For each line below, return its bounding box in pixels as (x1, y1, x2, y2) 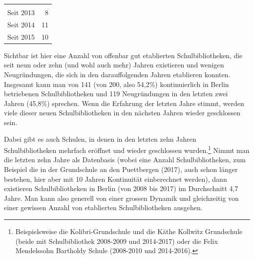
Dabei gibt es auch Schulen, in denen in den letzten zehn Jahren (4, 133, 196, 144)
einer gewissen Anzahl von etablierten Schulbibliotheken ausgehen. (4, 202, 203, 213)
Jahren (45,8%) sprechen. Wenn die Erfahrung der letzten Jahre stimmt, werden (4, 98, 244, 108)
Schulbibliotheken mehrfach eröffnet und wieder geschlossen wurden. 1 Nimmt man (4, 144, 250, 155)
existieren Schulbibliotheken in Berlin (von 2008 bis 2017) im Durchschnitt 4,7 (4, 183, 238, 194)
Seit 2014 (7, 19, 35, 29)
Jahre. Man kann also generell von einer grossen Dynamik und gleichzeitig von (4, 193, 239, 203)
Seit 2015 (7, 31, 35, 42)
